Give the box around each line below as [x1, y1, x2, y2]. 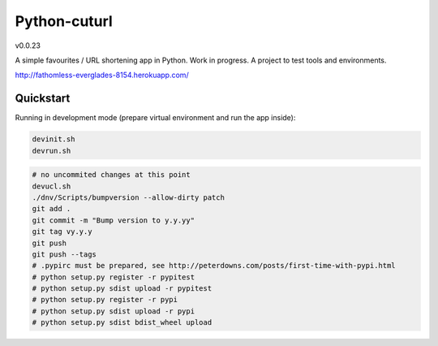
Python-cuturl [15, 12, 113, 30]
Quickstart [15, 92, 71, 106]
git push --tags [32, 249, 97, 259]
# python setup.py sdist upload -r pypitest [32, 284, 213, 293]
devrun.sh [32, 146, 71, 155]
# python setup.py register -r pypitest [32, 272, 195, 282]
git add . [32, 204, 71, 214]
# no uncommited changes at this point [32, 171, 191, 179]
